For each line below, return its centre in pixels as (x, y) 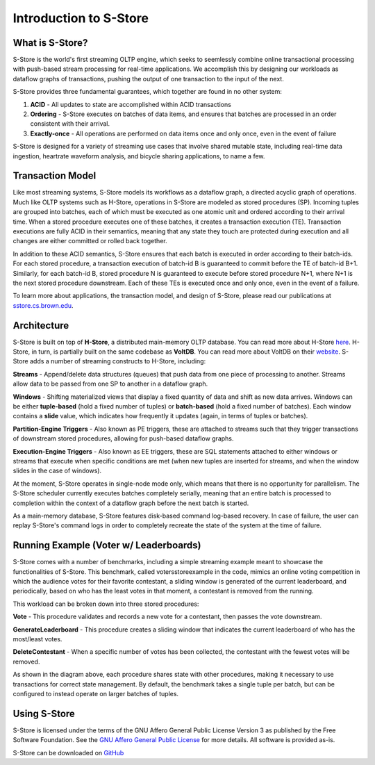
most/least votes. (37, 639)
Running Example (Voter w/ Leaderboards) (107, 545)
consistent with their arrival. (70, 124)
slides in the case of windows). (57, 471)
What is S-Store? (50, 43)
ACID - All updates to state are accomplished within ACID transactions (131, 104)
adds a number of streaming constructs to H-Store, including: (118, 361)
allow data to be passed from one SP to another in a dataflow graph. (110, 384)
